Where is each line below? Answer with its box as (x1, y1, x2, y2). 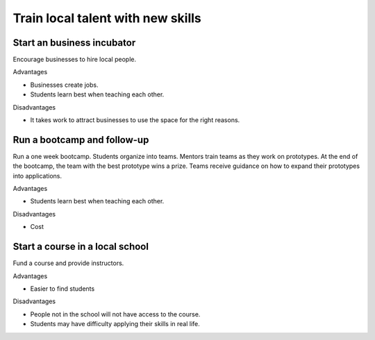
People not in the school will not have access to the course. (30, 309, 201, 318)
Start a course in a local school (12, 241, 149, 253)
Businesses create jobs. (30, 80, 99, 89)
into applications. (12, 171, 62, 180)
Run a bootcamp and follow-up (12, 134, 149, 146)
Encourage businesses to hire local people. (12, 56, 137, 64)
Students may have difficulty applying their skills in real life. (30, 320, 201, 328)
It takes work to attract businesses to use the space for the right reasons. (30, 116, 240, 124)
